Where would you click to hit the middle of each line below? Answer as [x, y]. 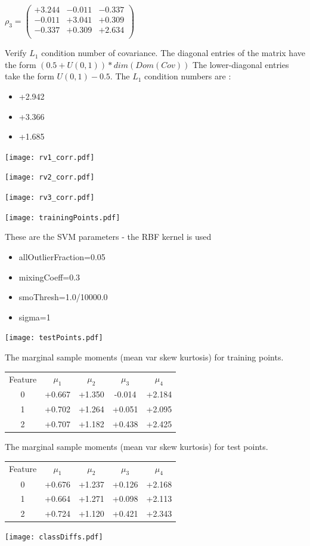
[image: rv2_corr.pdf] [50, 178]
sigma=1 [35, 317]
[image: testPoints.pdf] [54, 338]
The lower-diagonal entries [241, 64]
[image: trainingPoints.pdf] [63, 218]
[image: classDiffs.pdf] [54, 537]
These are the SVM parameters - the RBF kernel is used [108, 237]
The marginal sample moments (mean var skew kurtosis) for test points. [137, 447]
